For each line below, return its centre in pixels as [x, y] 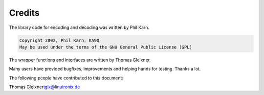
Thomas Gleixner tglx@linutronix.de [44, 87]
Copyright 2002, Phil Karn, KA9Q [59, 40]
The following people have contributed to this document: [66, 78]
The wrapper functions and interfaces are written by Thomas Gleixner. [80, 60]
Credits [24, 13]
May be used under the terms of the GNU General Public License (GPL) [106, 47]
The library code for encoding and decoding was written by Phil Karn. [79, 27]
